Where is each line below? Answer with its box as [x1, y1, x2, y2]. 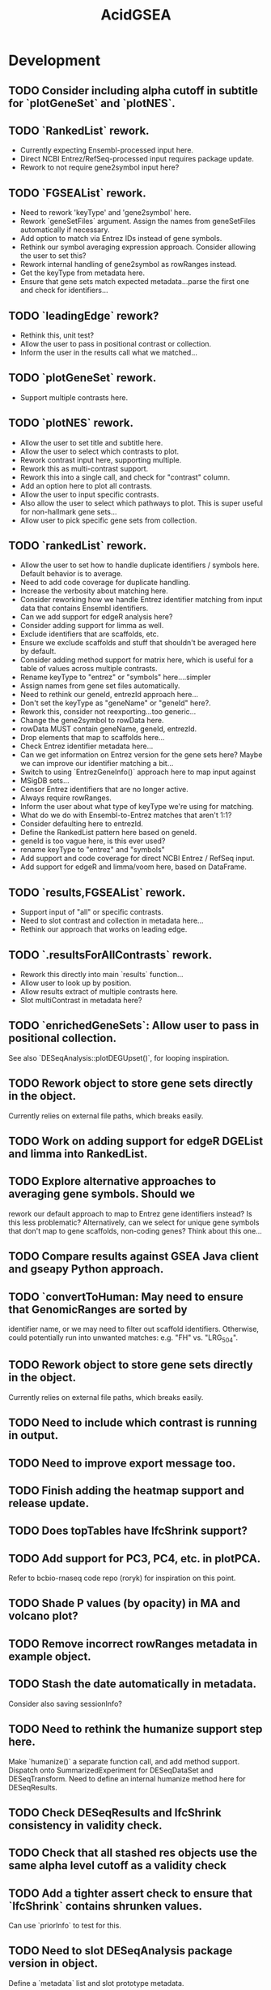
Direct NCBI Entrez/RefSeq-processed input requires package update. [19, 154, 255, 164]
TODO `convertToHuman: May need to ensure [8, 1290, 244, 1303]
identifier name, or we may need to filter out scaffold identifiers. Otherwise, [8, 1325, 259, 1334]
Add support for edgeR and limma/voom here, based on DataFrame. [19, 862, 247, 872]
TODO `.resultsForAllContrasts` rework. [8, 948, 213, 962]
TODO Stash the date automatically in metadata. [8, 1678, 257, 1691]
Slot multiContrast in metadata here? [19, 996, 142, 1006]
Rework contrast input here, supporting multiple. [19, 454, 182, 464]
